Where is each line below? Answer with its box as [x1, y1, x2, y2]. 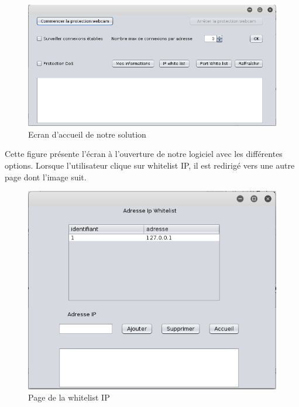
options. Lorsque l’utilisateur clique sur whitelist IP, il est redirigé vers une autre [5, 159, 295, 171]
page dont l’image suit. [5, 170, 87, 183]
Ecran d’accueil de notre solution [28, 128, 146, 140]
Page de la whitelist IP [28, 391, 110, 403]
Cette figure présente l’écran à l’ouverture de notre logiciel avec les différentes [5, 148, 283, 160]
